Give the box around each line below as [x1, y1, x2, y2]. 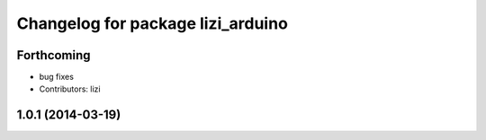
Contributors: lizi [39, 83, 101, 94]
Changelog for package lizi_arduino [16, 13, 288, 33]
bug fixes [39, 72, 74, 83]
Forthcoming [16, 48, 91, 63]
